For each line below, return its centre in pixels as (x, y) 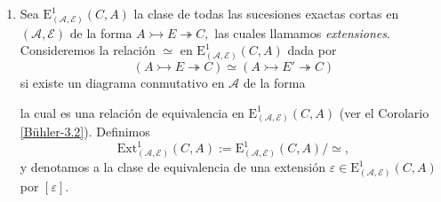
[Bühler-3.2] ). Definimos (85, 132)
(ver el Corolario (384, 112)
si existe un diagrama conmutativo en (122, 83)
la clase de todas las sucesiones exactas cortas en (266, 13)
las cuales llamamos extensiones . (302, 32)
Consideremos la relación (88, 50)
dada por (312, 50)
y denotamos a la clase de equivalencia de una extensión (172, 167)
